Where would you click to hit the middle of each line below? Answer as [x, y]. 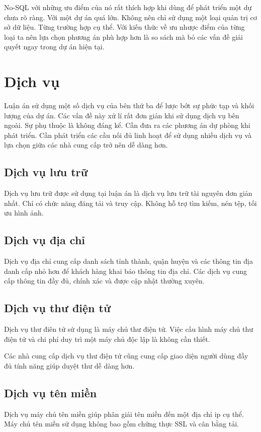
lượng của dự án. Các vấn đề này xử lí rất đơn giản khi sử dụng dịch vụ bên [122, 115]
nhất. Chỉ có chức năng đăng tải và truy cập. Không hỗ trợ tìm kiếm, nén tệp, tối [130, 203]
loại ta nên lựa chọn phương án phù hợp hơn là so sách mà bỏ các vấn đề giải [123, 37]
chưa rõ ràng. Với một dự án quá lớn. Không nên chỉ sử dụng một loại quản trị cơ [130, 17]
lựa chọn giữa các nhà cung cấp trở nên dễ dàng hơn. [86, 145]
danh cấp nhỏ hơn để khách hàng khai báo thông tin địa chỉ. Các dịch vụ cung [126, 271]
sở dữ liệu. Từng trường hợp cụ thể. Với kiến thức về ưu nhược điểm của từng [124, 27]
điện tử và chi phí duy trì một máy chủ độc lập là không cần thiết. [107, 339]
